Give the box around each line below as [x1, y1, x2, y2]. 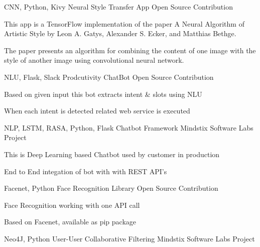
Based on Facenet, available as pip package [4, 216, 137, 227]
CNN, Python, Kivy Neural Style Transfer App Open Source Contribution [4, 2, 233, 12]
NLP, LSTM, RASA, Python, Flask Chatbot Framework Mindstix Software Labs [4, 122, 253, 133]
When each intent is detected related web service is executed [4, 105, 190, 116]
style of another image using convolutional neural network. [4, 55, 184, 65]
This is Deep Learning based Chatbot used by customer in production [4, 149, 220, 159]
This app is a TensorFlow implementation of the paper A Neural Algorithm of [4, 18, 244, 29]
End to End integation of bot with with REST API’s [4, 166, 167, 176]
